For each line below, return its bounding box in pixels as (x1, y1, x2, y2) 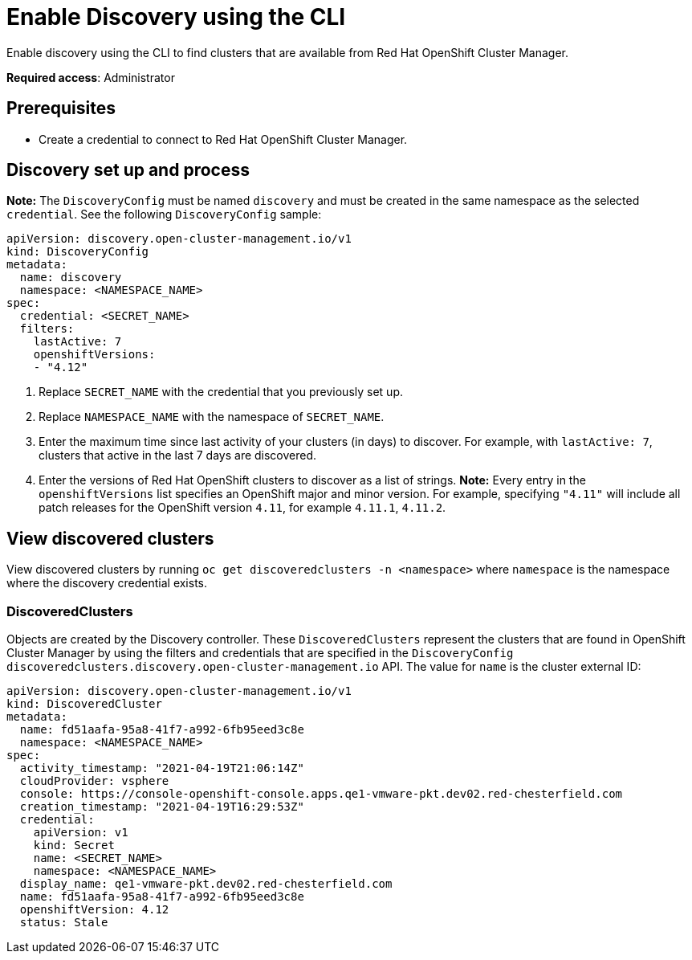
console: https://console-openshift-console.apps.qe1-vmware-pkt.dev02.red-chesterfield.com (19, 787, 623, 801)
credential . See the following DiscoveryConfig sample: (6, 207, 322, 222)
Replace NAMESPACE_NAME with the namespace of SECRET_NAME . (39, 410, 385, 424)
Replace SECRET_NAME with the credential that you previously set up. (39, 385, 403, 399)
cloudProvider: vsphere (19, 774, 169, 788)
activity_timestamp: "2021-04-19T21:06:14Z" (19, 762, 304, 775)
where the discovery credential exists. (6, 576, 208, 590)
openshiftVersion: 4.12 (19, 903, 169, 917)
